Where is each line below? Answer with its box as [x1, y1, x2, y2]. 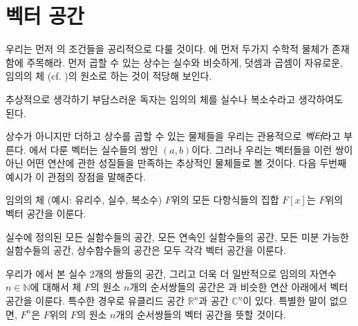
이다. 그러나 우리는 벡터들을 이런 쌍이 [191, 142, 353, 156]
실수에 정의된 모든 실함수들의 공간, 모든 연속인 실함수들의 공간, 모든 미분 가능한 [6, 229, 349, 244]
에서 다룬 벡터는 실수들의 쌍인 [29, 142, 158, 156]
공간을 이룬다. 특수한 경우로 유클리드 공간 [6, 293, 185, 308]
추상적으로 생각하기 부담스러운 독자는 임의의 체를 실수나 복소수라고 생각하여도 [6, 91, 343, 106]
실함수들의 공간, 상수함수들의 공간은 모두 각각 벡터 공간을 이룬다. [6, 243, 286, 257]
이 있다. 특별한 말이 [243, 293, 327, 308]
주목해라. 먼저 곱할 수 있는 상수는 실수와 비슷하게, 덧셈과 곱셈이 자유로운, [26, 55, 343, 69]
